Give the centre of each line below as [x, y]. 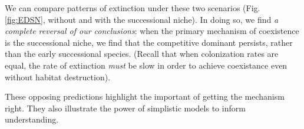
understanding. [32, 119]
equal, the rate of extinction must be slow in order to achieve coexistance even [146, 65]
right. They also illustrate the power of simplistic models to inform [125, 108]
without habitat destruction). [58, 77]
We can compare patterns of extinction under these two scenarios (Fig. [133, 8]
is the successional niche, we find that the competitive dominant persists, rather [149, 42]
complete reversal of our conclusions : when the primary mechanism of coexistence [152, 31]
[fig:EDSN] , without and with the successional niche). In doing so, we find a [142, 19]
